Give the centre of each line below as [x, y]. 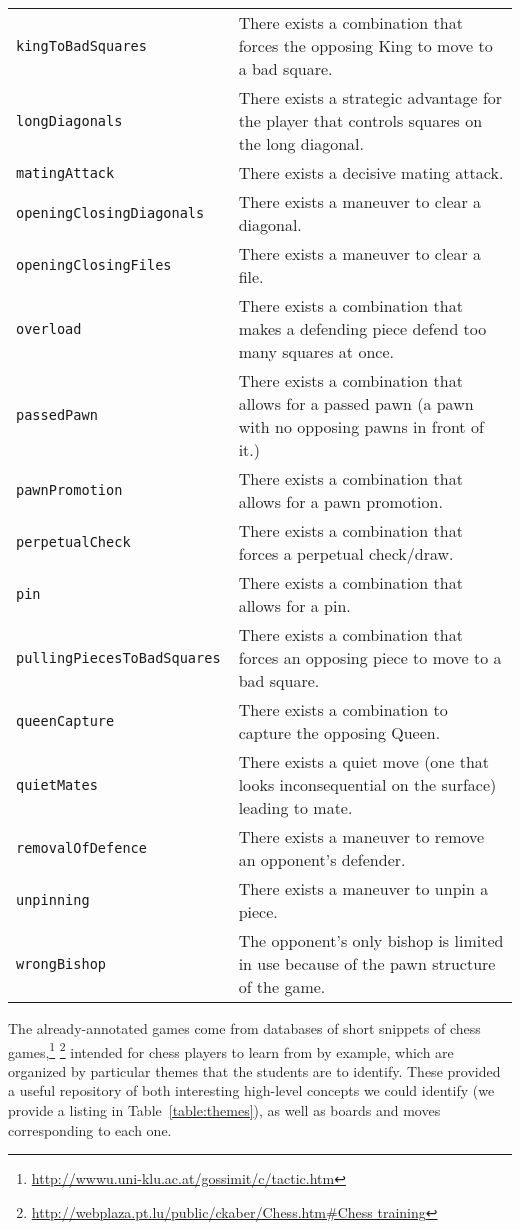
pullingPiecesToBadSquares [118, 657]
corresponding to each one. [90, 1129]
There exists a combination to [343, 709]
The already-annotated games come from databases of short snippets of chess [244, 1028]
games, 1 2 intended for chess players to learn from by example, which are [231, 1050]
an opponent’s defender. [322, 859]
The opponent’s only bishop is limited [371, 940]
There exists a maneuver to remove [361, 836]
